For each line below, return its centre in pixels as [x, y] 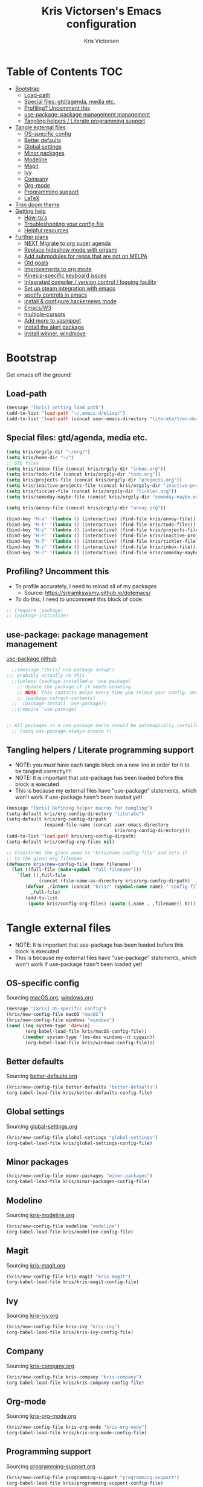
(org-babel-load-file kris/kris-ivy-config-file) [70, 1332]
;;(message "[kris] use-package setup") [63, 670]
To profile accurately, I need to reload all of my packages [86, 586]
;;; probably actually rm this [46, 676]
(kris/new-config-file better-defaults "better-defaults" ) [82, 1087]
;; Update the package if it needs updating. [76, 686]
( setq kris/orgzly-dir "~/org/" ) [48, 452]
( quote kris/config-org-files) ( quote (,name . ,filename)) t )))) [113, 904]
